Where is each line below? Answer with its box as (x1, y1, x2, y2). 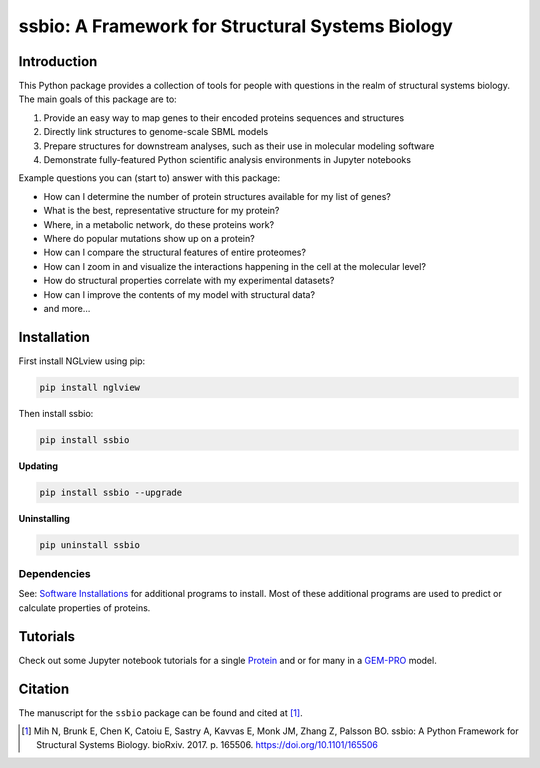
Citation (18, 680, 70, 697)
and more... (43, 302, 91, 314)
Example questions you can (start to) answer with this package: (18, 172, 280, 184)
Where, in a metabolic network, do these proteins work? (43, 218, 275, 230)
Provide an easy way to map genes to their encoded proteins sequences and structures (43, 111, 405, 124)
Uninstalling (18, 512, 70, 524)
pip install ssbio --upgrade (39, 486, 183, 498)
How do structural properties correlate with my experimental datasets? (43, 275, 335, 287)
